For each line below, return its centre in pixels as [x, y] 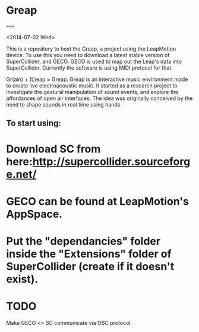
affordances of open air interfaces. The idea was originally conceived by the [99, 98]
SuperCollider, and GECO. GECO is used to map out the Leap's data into [94, 61]
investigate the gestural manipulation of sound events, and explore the [92, 92]
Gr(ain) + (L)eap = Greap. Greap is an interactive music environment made [97, 79]
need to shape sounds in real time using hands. [64, 104]
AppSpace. [34, 214]
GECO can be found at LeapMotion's [97, 201]
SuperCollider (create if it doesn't [90, 266]
